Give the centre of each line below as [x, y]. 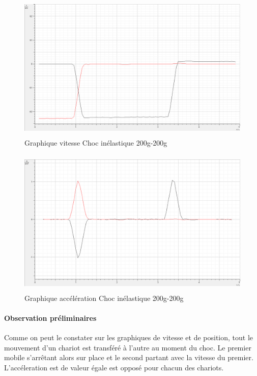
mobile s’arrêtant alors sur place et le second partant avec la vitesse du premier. [129, 357]
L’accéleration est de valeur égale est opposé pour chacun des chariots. [114, 367]
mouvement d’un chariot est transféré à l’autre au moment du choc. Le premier [128, 347]
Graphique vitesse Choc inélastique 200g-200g [96, 142]
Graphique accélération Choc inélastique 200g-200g [104, 298]
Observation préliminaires [50, 318]
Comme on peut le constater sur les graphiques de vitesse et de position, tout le [129, 337]
